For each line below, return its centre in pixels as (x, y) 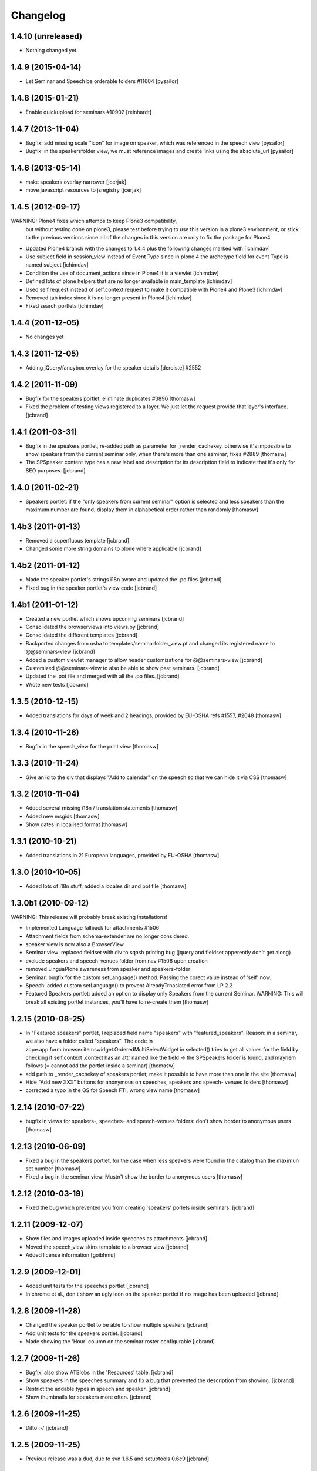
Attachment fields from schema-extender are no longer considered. (107, 936)
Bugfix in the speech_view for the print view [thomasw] (92, 746)
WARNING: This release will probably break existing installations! (89, 917)
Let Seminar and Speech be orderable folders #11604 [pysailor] (102, 81)
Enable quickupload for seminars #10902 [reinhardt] (89, 112)
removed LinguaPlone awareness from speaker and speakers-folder (108, 969)
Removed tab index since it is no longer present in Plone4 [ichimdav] (109, 298)
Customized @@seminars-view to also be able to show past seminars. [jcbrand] (122, 668)
